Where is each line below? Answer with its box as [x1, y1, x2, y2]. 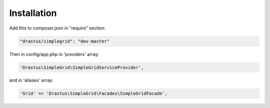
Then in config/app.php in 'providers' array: [9, 51, 99, 57]
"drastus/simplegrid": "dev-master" [19, 38, 110, 44]
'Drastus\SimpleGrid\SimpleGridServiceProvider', [19, 64, 144, 70]
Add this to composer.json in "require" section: [9, 25, 106, 31]
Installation [9, 7, 57, 18]
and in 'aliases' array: [9, 77, 53, 83]
